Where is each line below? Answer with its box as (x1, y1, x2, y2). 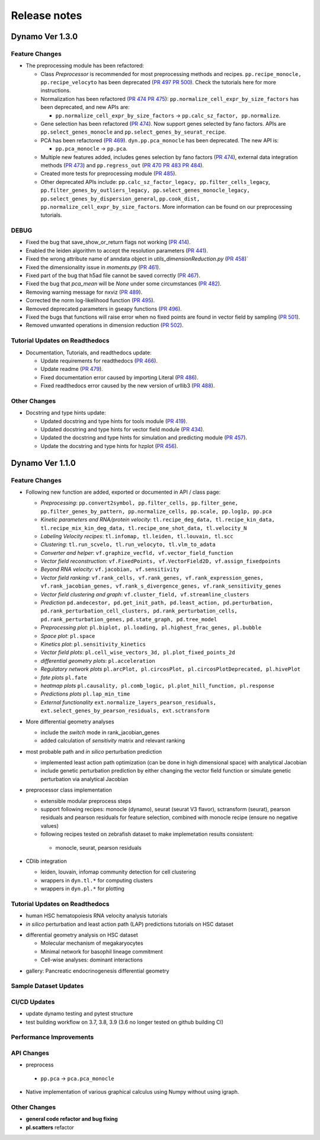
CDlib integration (25, 858, 68, 865)
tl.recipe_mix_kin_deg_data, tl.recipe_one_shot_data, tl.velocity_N (40, 525, 247, 531)
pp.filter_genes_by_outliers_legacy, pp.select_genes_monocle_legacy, (40, 187, 250, 194)
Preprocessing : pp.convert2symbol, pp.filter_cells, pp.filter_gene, (40, 499, 239, 507)
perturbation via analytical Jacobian (40, 775, 129, 783)
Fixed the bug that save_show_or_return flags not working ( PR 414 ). (25, 239, 191, 246)
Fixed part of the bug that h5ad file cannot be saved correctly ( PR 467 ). (25, 272, 201, 279)
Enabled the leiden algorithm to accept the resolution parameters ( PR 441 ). (25, 247, 209, 254)
